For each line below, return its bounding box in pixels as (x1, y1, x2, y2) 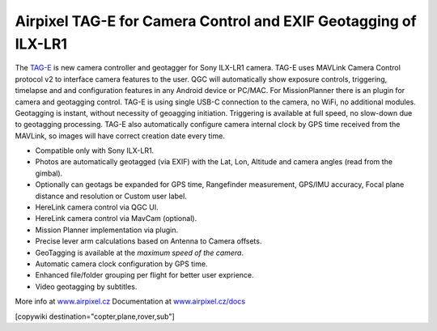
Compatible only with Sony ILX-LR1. (35, 146, 155, 155)
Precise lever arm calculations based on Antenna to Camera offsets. (35, 236, 262, 246)
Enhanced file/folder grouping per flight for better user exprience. (35, 270, 254, 280)
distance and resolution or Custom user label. (35, 191, 188, 201)
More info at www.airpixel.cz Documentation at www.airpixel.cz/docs (15, 296, 246, 307)
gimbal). (35, 168, 63, 178)
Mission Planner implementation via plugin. (35, 225, 179, 235)
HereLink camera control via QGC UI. (35, 202, 159, 212)
